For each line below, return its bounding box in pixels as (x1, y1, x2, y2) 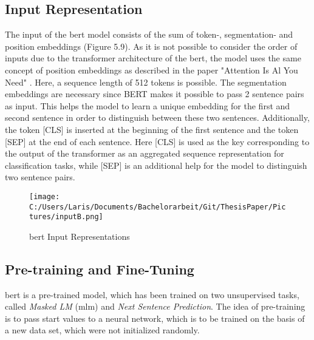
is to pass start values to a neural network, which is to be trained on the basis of (5, 311, 305, 324)
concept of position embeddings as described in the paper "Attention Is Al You (5, 63, 298, 76)
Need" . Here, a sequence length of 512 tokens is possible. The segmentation (5, 75, 287, 88)
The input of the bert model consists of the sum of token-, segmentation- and (5, 28, 293, 41)
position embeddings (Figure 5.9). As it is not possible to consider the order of (5, 39, 298, 52)
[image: (29, 192, 60, 201)
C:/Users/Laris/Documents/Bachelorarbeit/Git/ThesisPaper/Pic (29, 202, 286, 211)
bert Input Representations (29, 229, 130, 242)
